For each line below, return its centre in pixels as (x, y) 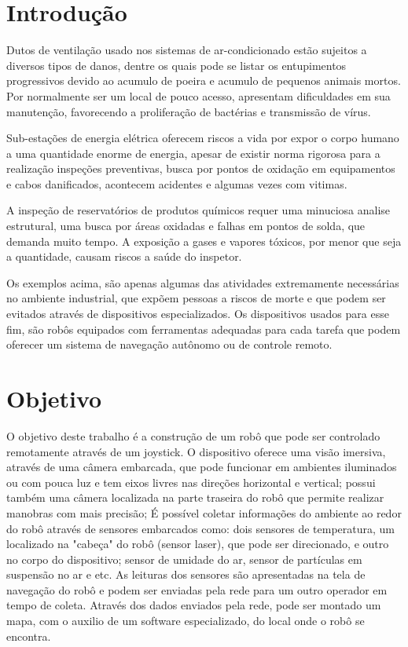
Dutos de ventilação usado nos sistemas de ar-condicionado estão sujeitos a (187, 50)
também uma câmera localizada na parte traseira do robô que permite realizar (195, 497)
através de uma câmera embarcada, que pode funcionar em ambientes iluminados (202, 467)
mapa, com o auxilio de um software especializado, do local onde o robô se (186, 621)
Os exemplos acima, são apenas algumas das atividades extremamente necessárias (203, 282)
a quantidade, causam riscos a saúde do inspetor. (124, 256)
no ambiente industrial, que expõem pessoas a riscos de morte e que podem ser (196, 298)
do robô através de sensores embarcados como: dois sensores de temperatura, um (201, 528)
